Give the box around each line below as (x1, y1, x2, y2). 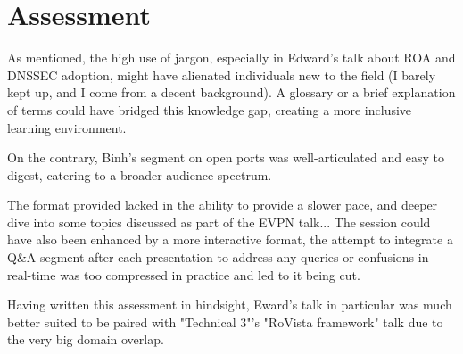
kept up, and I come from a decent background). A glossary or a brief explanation (7, 83, 456, 102)
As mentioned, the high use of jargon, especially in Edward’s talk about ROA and (7, 48, 456, 67)
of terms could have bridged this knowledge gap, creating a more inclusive (7, 100, 412, 119)
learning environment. (7, 118, 127, 136)
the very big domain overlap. (7, 330, 164, 349)
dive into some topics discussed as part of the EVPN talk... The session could (7, 212, 431, 231)
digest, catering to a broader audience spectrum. (7, 165, 272, 184)
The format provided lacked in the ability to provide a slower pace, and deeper (7, 195, 438, 214)
